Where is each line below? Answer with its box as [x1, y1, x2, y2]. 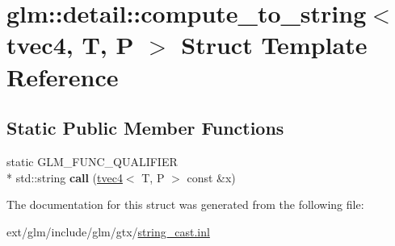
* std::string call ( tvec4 [6, 169, 123, 186]
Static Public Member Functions [6, 115, 284, 140]
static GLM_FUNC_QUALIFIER [6, 152, 178, 169]
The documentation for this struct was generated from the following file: [6, 196, 364, 213]
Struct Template [181, 28, 368, 61]
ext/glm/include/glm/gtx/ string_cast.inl [6, 223, 210, 240]
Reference [6, 60, 119, 93]
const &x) [187, 169, 236, 186]
